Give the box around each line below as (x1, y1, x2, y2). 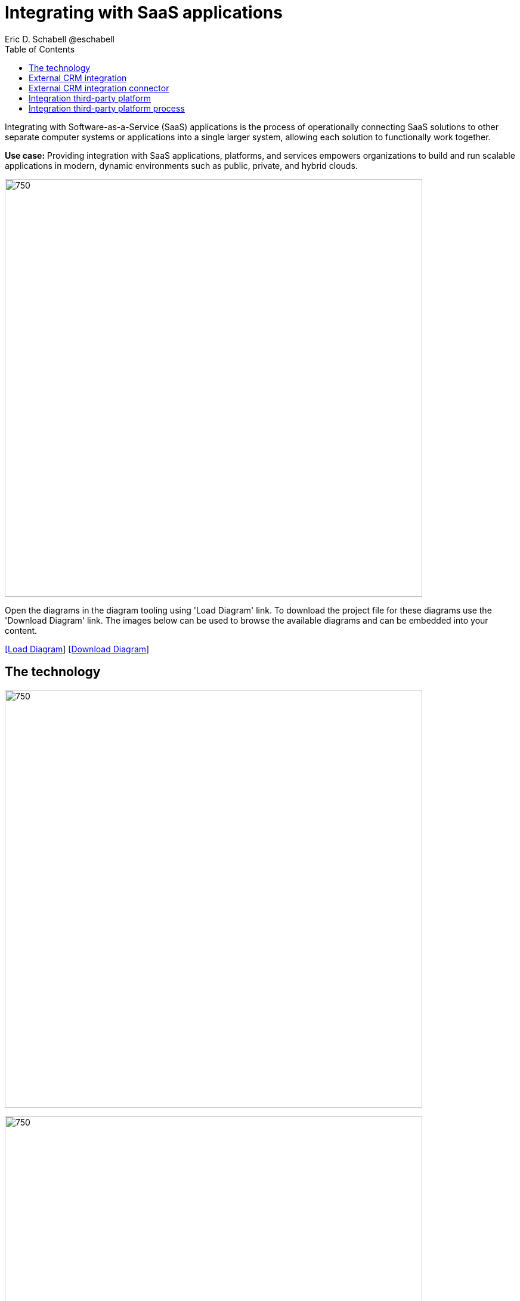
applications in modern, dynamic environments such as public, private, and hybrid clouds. (5, 160, 358, 171)
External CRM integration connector (29, 82, 169, 93)
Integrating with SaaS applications (5, 2, 283, 23)
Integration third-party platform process (29, 103, 185, 113)
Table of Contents (5, 44, 75, 54)
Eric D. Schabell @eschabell (5, 33, 114, 44)
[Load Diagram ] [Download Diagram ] (5, 643, 150, 654)
